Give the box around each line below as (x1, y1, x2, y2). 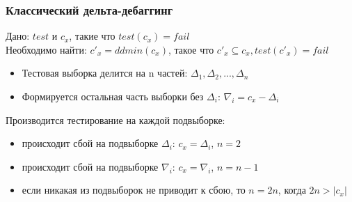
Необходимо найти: (6, 42, 87, 56)
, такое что (168, 42, 214, 56)
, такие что (69, 29, 115, 43)
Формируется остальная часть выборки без (22, 89, 204, 103)
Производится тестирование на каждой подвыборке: (6, 112, 225, 127)
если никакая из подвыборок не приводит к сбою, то (22, 182, 246, 197)
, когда (278, 182, 306, 197)
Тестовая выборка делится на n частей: (22, 65, 188, 80)
